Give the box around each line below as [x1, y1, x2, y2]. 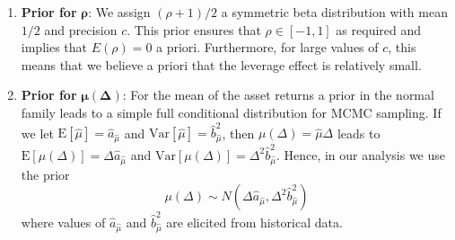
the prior [21, 164, 70, 183]
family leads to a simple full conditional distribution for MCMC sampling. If [21, 102, 442, 121]
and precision [44, 20, 118, 39]
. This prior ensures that [127, 20, 261, 39]
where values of [21, 212, 106, 231]
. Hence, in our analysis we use [276, 145, 445, 164]
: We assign [88, 3, 151, 21]
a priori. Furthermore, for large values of [156, 38, 379, 57]
